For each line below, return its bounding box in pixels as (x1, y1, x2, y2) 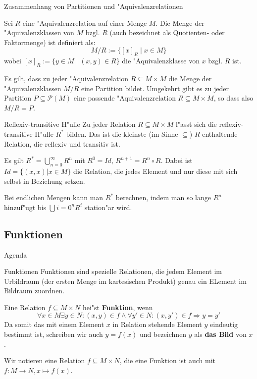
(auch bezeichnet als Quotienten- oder (109, 27, 225, 38)
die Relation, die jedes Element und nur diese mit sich (73, 165, 238, 176)
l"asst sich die (175, 119, 217, 129)
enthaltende (202, 128, 238, 139)
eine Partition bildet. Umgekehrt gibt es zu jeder (81, 83, 229, 93)
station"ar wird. (84, 202, 132, 212)
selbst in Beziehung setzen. (4, 175, 85, 186)
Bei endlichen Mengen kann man (4, 192, 103, 203)
